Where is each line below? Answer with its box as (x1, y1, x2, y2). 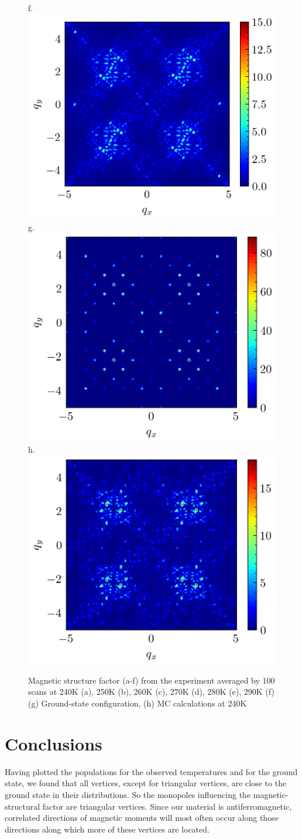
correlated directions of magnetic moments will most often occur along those (5, 811, 279, 824)
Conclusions (5, 731, 102, 755)
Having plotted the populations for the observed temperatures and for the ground (5, 765, 298, 777)
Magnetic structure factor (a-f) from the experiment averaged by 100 (28, 674, 275, 686)
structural (5, 800, 40, 812)
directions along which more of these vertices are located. (5, 823, 210, 835)
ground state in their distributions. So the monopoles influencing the (5, 788, 251, 800)
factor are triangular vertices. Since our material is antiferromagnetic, (42, 800, 292, 812)
